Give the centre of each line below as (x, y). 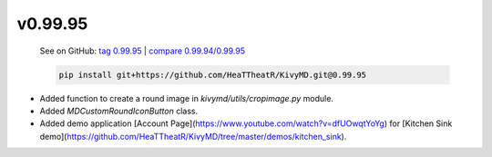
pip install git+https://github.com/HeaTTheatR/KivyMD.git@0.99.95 (213, 74)
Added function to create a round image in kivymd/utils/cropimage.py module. (187, 98)
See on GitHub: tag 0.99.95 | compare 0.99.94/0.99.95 (143, 51)
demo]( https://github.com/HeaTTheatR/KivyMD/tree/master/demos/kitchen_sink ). (193, 136)
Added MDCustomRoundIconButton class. (119, 111)
